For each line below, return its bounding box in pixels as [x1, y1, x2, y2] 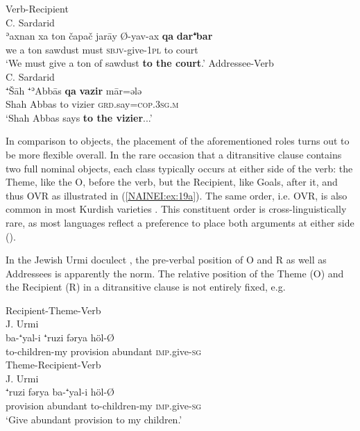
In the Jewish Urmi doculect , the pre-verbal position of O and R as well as [6, 252, 327, 267]
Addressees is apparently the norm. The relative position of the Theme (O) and [6, 266, 344, 280]
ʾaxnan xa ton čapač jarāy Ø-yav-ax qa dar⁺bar [6, 29, 213, 43]
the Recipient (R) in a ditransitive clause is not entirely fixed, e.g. [6, 279, 286, 294]
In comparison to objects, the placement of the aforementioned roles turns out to [6, 133, 350, 148]
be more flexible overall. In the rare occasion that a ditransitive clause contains [6, 147, 342, 161]
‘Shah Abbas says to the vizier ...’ [6, 110, 153, 124]
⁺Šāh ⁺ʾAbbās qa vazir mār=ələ [6, 83, 142, 97]
